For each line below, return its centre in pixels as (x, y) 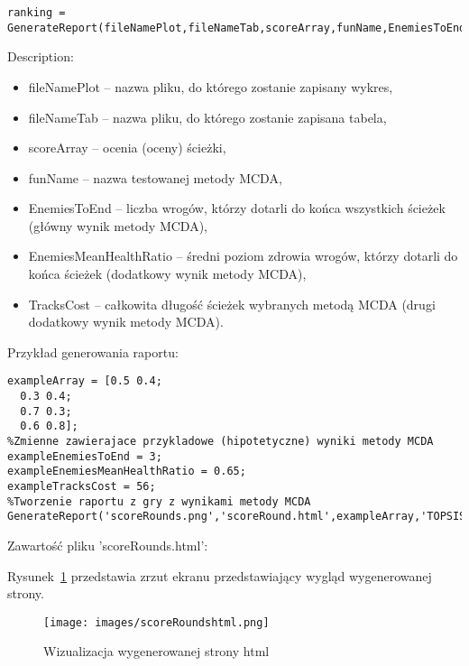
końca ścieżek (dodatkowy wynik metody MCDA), (167, 274)
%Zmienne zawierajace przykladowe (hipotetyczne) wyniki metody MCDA (221, 442)
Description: (41, 56)
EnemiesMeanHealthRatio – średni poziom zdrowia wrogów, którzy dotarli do (243, 256)
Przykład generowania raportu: (93, 351)
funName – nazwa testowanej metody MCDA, (155, 177)
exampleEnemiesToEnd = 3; (85, 456)
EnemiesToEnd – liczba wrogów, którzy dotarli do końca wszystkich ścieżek (237, 208)
